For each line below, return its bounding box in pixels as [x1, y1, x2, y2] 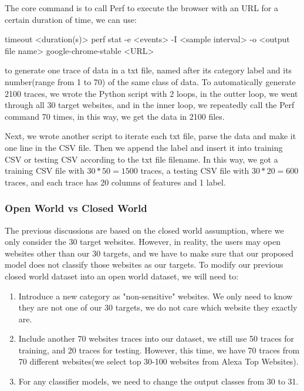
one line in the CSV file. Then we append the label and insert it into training [5, 141, 283, 153]
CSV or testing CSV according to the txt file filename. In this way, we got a [5, 153, 278, 165]
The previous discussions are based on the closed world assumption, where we [5, 224, 284, 236]
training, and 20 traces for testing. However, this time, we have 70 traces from [18, 343, 300, 356]
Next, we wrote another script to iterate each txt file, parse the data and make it [5, 130, 296, 142]
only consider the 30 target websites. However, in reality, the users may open [5, 235, 281, 248]
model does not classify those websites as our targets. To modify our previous [5, 258, 283, 271]
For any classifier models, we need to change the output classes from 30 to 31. [18, 375, 299, 387]
